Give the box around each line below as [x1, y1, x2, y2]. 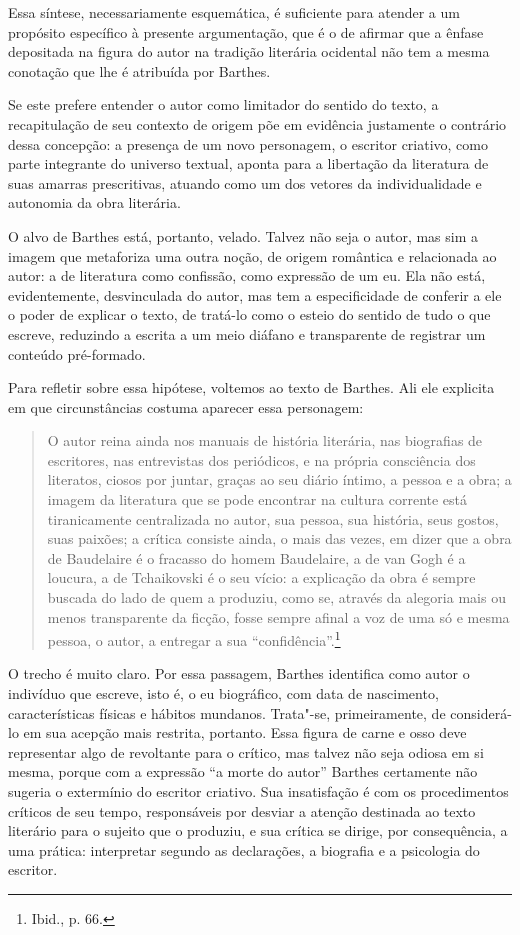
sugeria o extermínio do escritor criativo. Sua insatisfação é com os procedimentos [8, 781, 509, 802]
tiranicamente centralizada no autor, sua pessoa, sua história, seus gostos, [47, 508, 499, 529]
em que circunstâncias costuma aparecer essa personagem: [8, 396, 364, 417]
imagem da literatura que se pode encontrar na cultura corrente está [47, 489, 468, 510]
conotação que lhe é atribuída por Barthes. [8, 60, 271, 81]
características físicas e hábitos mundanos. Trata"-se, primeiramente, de [8, 702, 446, 723]
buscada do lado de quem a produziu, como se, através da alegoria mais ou [47, 587, 506, 608]
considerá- [450, 702, 512, 723]
